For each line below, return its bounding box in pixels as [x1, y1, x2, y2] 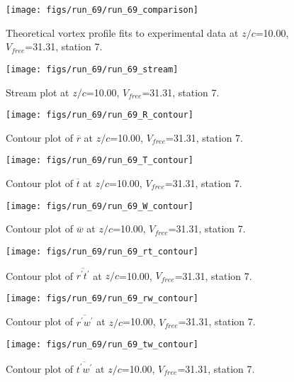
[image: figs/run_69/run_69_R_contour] [6, 110, 193, 120]
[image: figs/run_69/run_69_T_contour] [6, 155, 193, 166]
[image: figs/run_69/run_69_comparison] [6, 5, 199, 15]
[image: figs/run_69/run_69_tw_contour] [6, 339, 199, 350]
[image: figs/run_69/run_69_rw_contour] [6, 293, 199, 303]
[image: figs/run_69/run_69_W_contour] [6, 201, 193, 211]
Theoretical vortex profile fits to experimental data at [6, 25, 239, 40]
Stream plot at [6, 84, 69, 99]
